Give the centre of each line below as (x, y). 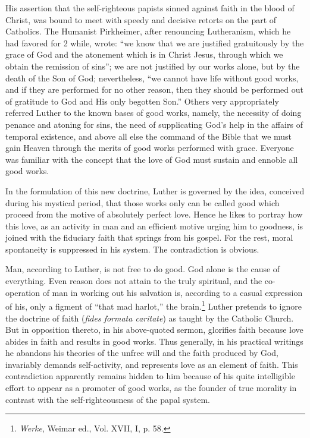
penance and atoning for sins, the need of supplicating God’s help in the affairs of (154, 124)
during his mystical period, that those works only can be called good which (143, 202)
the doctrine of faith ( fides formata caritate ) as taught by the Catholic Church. (150, 318)
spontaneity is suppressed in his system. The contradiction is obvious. (132, 249)
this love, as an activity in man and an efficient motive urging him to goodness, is (154, 226)
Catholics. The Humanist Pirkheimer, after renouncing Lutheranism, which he (148, 31)
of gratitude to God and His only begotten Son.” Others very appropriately (142, 101)
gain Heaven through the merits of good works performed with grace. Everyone (150, 148)
